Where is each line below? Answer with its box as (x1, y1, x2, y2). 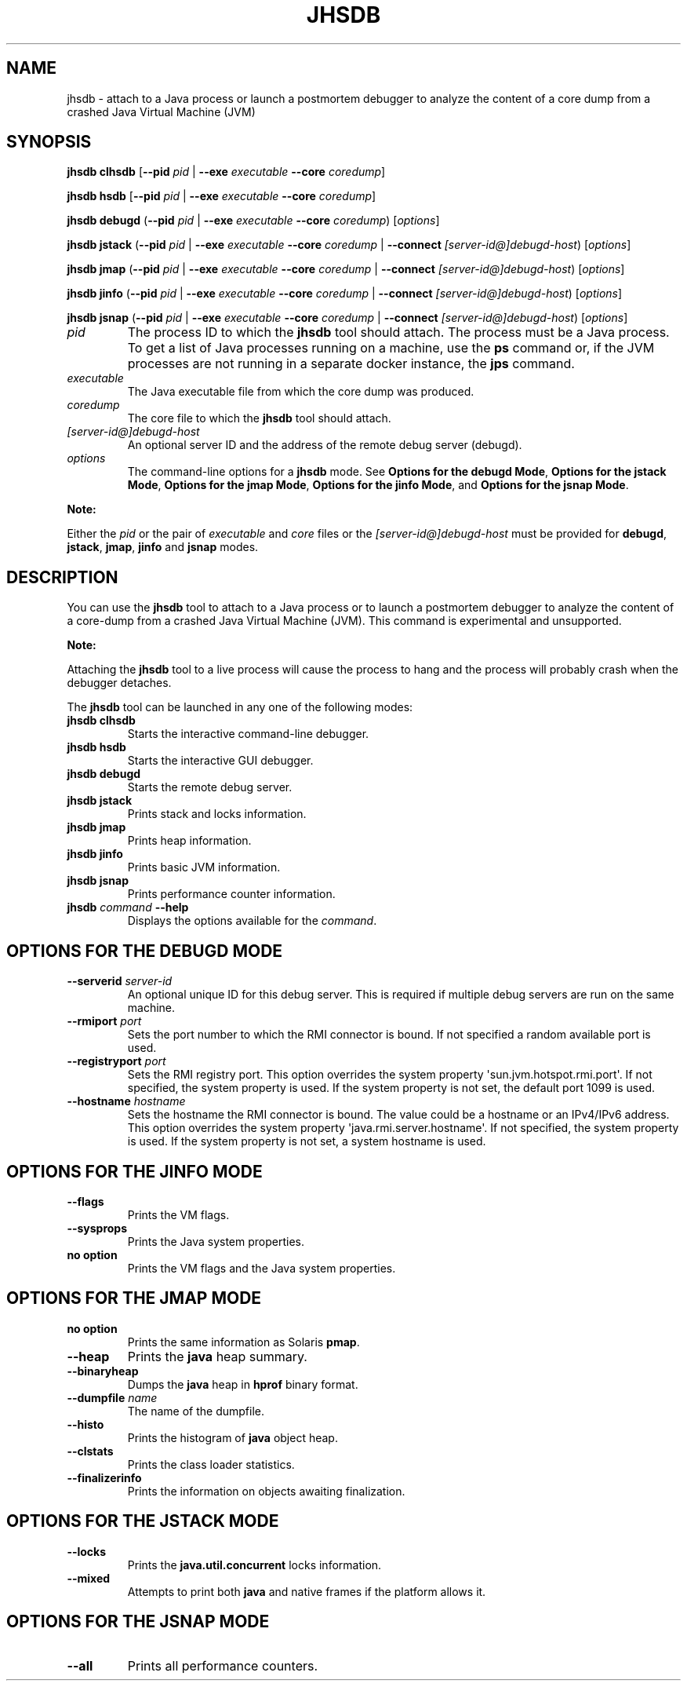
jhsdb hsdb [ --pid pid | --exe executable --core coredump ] (67, 189, 376, 203)
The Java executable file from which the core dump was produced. (127, 385, 474, 399)
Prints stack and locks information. (127, 807, 307, 821)
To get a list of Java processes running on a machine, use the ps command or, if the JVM (127, 340, 655, 356)
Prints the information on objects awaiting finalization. (127, 1484, 405, 1498)
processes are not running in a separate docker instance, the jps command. (127, 356, 575, 372)
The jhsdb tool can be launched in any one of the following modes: (67, 700, 413, 714)
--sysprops (67, 1221, 128, 1235)
